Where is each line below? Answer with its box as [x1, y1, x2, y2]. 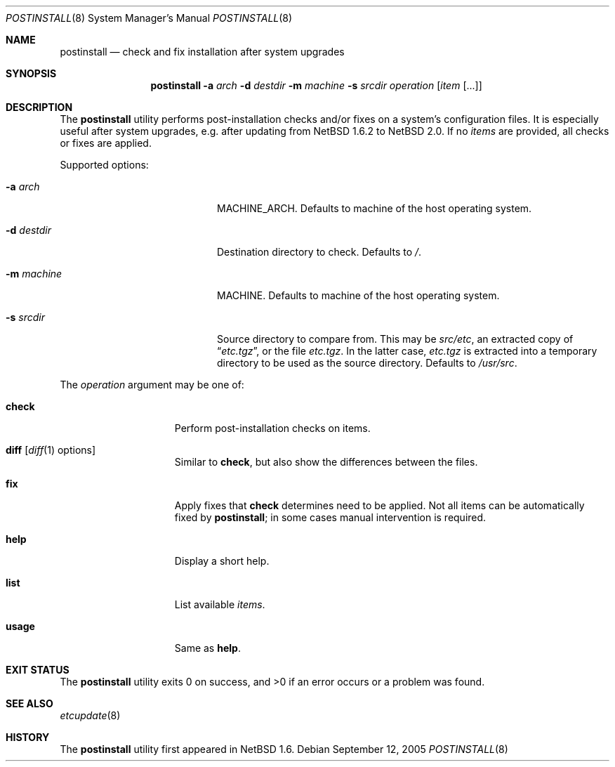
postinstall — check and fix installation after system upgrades [60, 46, 345, 58]
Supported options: [60, 159, 149, 171]
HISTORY [6, 731, 50, 743]
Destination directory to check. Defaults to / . [217, 246, 422, 258]
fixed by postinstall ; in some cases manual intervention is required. [174, 511, 487, 523]
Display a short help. [174, 555, 270, 567]
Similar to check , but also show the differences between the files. [174, 456, 478, 468]
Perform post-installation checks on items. [174, 422, 371, 434]
